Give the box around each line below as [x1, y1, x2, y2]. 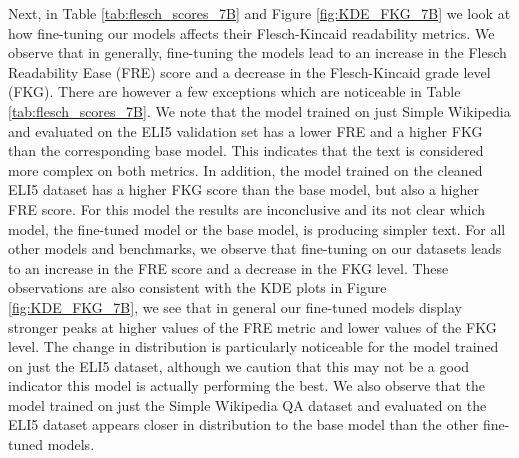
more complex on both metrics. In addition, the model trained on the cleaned [8, 159, 483, 180]
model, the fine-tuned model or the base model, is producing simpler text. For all [8, 218, 506, 239]
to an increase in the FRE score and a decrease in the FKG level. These [8, 257, 449, 278]
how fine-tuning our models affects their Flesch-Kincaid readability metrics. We [8, 22, 495, 43]
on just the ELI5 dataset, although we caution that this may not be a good [8, 355, 470, 376]
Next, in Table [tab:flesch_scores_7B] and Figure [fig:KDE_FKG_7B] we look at [8, 3, 511, 23]
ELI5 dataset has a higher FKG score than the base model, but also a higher [8, 179, 479, 200]
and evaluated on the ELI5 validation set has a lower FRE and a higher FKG [8, 120, 483, 141]
